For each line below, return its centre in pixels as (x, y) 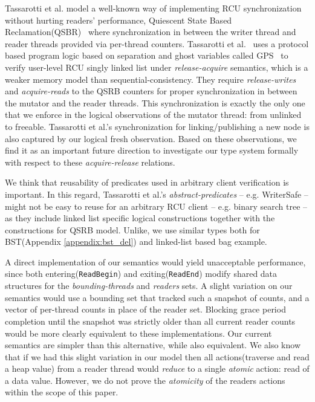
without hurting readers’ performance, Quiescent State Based (119, 20)
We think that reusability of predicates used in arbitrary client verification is (147, 182)
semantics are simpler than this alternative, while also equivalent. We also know (153, 345)
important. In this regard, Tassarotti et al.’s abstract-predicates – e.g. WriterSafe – (157, 194)
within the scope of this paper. (62, 392)
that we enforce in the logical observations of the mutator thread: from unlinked (153, 115)
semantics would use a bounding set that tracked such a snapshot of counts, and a (157, 297)
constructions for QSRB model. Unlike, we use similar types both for (132, 229)
